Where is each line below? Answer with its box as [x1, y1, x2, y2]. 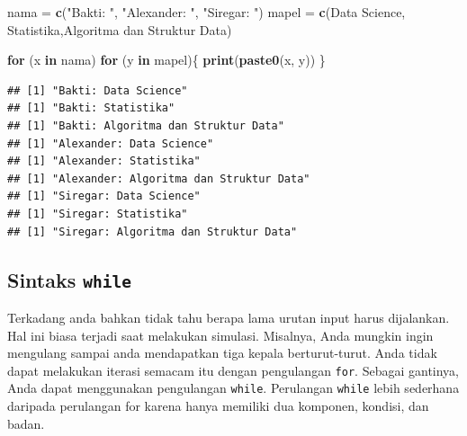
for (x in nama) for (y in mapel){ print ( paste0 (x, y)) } [7, 50, 326, 69]
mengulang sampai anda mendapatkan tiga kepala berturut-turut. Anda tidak [7, 343, 437, 362]
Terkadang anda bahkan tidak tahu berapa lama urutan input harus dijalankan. [7, 307, 450, 326]
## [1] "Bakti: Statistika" [7, 102, 175, 115]
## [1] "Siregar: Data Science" [7, 190, 201, 203]
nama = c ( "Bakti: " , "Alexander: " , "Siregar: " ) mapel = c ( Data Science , [7, 3, 406, 21]
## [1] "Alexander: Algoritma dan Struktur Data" [7, 172, 310, 185]
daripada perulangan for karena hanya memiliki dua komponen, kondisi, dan [7, 396, 429, 414]
